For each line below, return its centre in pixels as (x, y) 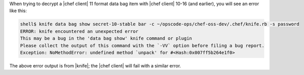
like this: (18, 11)
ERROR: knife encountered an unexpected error (79, 31)
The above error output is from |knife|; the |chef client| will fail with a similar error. (95, 65)
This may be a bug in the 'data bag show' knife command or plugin (106, 39)
